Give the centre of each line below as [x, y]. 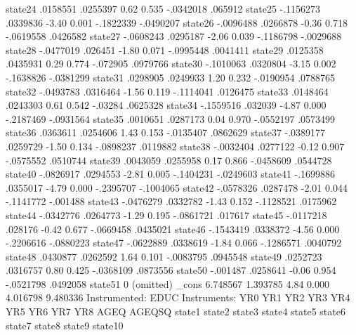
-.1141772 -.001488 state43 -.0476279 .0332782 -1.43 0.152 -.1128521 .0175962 [171, 201]
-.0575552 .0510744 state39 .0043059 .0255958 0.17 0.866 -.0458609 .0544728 [169, 160]
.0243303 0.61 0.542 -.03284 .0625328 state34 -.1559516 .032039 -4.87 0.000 [166, 105]
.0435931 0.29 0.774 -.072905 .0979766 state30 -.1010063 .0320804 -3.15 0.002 [171, 64]
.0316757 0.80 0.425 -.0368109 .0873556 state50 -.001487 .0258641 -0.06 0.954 [171, 270]
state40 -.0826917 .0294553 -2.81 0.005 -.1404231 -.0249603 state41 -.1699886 [171, 174]
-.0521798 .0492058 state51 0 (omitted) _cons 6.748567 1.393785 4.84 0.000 [167, 283]
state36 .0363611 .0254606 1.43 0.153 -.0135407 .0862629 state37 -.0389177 [166, 132]
